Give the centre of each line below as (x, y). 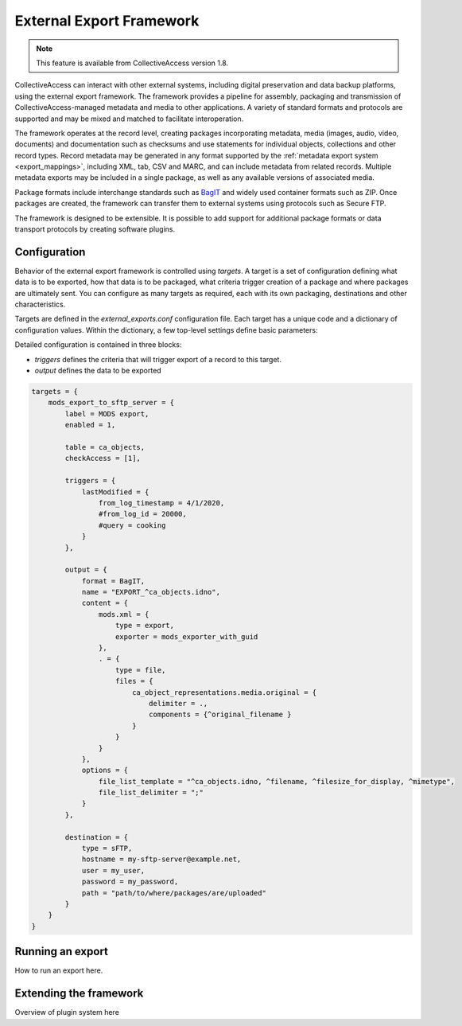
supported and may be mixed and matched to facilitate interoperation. (129, 119)
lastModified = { (115, 492)
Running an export (62, 952)
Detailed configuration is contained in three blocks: (98, 345)
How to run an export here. (59, 970)
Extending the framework (79, 994)
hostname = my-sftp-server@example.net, (161, 859)
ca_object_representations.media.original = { (224, 692)
